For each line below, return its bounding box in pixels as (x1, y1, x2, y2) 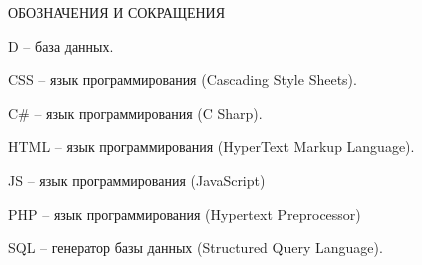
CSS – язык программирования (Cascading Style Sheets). (8, 69, 357, 90)
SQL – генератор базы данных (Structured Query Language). (8, 237, 383, 258)
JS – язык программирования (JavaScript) (8, 169, 266, 190)
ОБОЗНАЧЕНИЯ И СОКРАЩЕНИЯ (8, 2, 226, 22)
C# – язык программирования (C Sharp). (8, 102, 263, 123)
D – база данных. (8, 35, 114, 56)
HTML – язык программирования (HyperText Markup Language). (8, 136, 415, 157)
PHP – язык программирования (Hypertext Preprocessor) (8, 203, 361, 224)
